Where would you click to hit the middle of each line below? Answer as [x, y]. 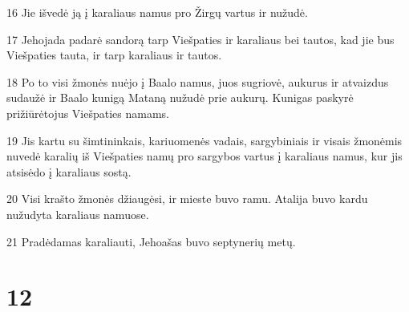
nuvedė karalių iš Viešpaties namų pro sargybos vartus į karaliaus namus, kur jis [204, 156]
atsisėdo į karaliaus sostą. [69, 171]
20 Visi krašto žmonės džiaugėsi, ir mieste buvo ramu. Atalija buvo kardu [187, 199]
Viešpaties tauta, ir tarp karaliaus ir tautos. [114, 55]
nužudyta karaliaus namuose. [78, 214]
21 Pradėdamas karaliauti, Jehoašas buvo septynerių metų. [151, 241]
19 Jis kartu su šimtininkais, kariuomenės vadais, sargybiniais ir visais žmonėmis [204, 140]
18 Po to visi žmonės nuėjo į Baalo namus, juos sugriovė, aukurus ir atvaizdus [198, 81]
